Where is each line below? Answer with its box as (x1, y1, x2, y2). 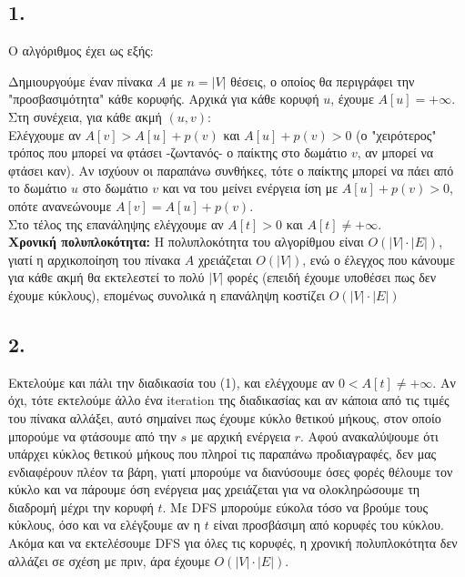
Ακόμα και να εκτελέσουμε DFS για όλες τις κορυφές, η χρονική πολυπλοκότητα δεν (8, 533, 458, 552)
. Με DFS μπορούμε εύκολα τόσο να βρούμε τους (162, 497, 428, 516)
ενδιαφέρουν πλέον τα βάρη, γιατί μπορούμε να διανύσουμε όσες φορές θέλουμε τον (8, 461, 453, 481)
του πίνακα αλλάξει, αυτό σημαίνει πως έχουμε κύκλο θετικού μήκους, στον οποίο (8, 408, 441, 427)
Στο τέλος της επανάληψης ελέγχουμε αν (8, 214, 224, 233)
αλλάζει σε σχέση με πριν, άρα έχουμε (8, 551, 210, 570)
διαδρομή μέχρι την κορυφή (8, 497, 154, 516)
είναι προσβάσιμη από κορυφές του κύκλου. (213, 515, 444, 534)
